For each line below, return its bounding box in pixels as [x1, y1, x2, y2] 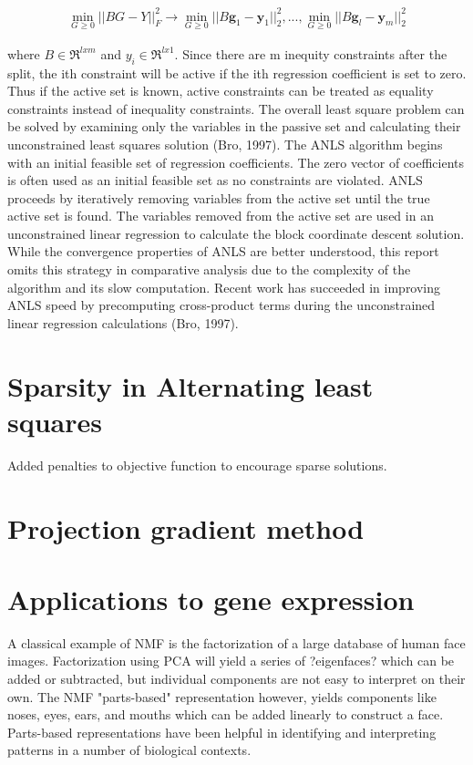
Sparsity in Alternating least [7, 367, 374, 404]
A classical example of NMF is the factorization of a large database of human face [7, 633, 466, 652]
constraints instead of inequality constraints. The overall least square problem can [7, 98, 465, 118]
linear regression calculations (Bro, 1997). [7, 313, 239, 332]
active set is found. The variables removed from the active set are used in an [7, 206, 434, 225]
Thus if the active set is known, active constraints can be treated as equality [7, 81, 434, 100]
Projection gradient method [7, 509, 365, 546]
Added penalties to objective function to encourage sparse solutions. [7, 455, 387, 474]
